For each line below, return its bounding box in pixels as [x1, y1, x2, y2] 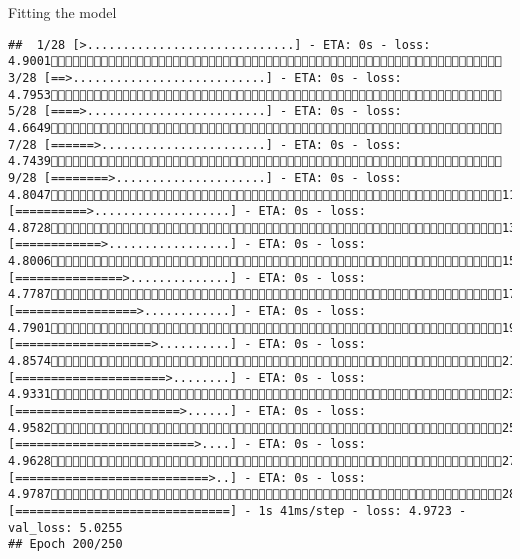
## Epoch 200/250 [8, 537, 123, 552]
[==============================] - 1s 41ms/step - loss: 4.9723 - [8, 503, 467, 518]
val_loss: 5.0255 [8, 520, 123, 535]
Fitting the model [8, 2, 117, 22]
